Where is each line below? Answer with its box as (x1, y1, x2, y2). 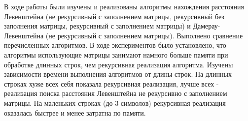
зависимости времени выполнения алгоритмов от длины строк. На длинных (4, 69, 232, 79)
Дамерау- (193, 21, 220, 31)
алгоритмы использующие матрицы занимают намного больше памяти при (4, 49, 228, 60)
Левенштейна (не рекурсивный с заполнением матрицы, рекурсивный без (4, 11, 224, 21)
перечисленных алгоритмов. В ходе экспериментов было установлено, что (4, 40, 226, 50)
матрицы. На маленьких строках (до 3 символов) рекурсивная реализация (4, 97, 226, 108)
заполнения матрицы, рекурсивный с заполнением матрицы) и (4, 21, 191, 31)
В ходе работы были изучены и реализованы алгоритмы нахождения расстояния (4, 1, 244, 11)
